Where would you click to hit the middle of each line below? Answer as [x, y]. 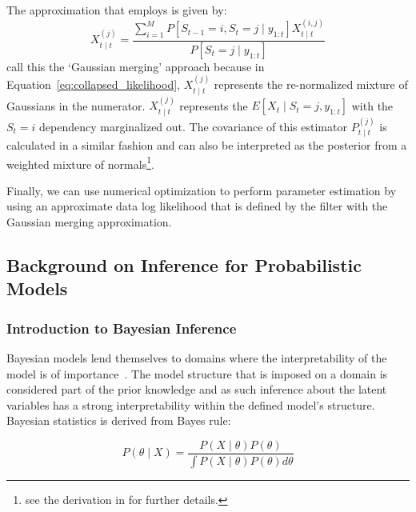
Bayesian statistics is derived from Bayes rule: [119, 420]
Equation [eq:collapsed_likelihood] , [93, 84]
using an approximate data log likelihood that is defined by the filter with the [197, 206]
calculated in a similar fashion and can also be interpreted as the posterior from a [207, 145]
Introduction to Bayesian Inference [122, 328]
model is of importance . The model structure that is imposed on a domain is [197, 373]
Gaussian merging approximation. [89, 222]
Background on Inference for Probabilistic [184, 265]
